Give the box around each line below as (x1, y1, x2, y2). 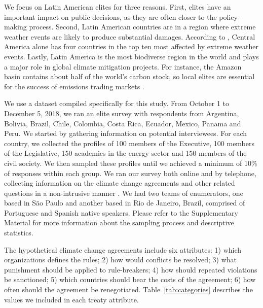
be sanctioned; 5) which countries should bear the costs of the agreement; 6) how (4, 274, 256, 285)
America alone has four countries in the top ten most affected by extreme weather (4, 41, 259, 52)
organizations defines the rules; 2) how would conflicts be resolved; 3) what (4, 254, 237, 265)
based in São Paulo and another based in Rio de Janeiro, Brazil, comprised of (4, 197, 245, 208)
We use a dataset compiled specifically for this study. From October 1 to (4, 98, 230, 109)
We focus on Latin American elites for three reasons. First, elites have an (4, 2, 231, 12)
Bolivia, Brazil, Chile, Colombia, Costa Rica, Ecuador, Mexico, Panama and (4, 118, 241, 128)
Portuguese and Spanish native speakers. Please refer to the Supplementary (4, 207, 238, 218)
